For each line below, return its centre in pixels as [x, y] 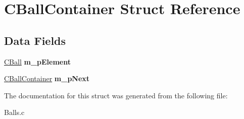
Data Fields [35, 40]
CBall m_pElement [37, 61]
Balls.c [14, 112]
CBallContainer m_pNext [47, 78]
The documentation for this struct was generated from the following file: [116, 95]
